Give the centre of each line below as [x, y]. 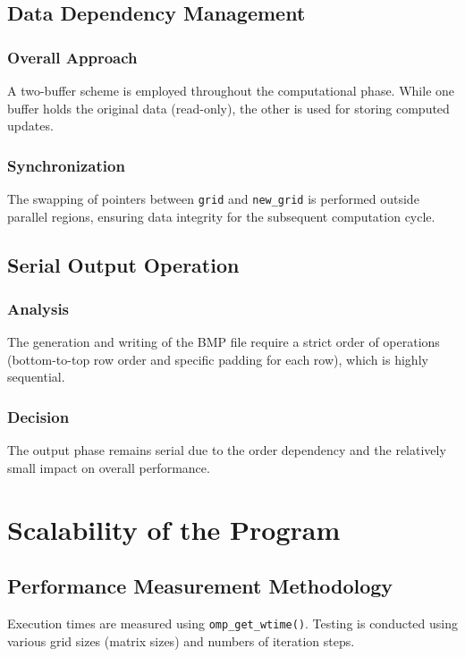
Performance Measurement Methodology [200, 586]
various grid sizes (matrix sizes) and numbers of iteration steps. [181, 640]
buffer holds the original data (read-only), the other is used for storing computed [228, 108]
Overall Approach [72, 57]
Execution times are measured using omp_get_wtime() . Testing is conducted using [233, 623]
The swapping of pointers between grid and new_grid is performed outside [213, 198]
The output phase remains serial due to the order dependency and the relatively [227, 450]
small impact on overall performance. [109, 467]
